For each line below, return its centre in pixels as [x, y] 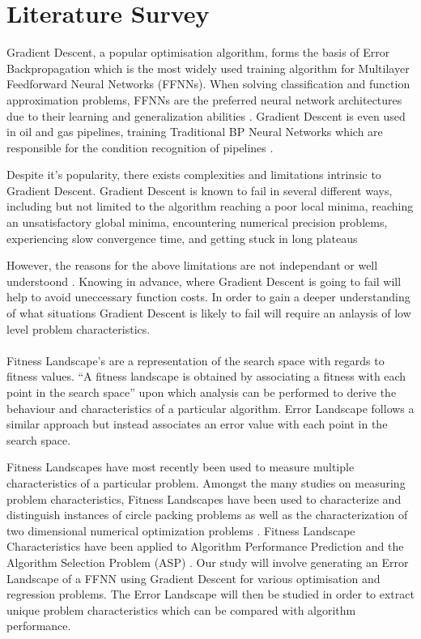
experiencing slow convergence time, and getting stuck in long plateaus [182, 238]
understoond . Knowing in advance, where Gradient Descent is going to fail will [204, 281]
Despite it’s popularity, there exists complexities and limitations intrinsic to [194, 175]
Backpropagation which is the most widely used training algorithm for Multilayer [208, 68]
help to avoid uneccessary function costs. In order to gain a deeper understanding [208, 297]
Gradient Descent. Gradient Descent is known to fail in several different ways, [200, 190]
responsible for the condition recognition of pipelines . [140, 147]
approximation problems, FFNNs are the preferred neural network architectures [204, 99]
